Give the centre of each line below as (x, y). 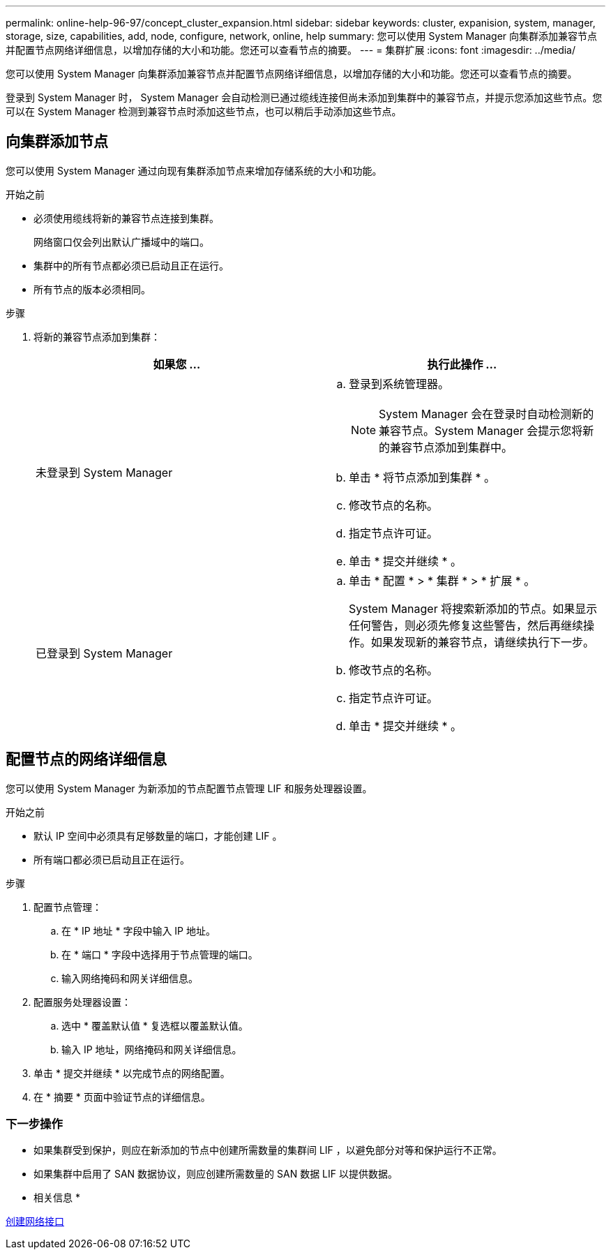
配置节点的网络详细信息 (86, 759)
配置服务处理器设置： (82, 1002)
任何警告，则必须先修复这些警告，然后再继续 (466, 625)
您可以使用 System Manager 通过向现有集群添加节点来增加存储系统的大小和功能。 (194, 170)
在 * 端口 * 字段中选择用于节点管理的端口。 (160, 954)
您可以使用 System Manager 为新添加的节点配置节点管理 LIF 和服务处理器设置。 (189, 788)
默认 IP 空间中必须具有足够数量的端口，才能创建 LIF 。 (158, 836)
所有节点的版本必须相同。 (92, 289)
